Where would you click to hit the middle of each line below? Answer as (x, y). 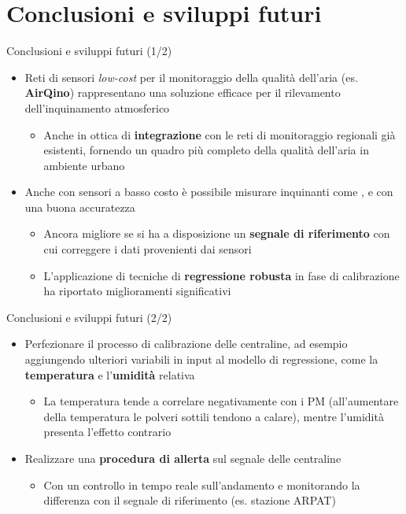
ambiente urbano (84, 165)
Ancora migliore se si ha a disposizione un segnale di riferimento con (217, 233)
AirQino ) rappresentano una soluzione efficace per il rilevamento (183, 92)
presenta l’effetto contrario (107, 432)
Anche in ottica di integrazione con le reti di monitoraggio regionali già (220, 134)
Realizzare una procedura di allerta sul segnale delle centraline (183, 458)
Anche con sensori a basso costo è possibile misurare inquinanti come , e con (209, 192)
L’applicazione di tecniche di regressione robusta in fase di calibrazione (221, 275)
